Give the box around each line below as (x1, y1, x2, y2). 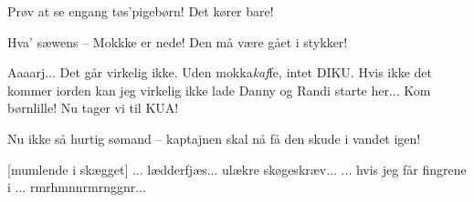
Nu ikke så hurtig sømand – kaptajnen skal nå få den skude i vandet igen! (7, 128, 421, 147)
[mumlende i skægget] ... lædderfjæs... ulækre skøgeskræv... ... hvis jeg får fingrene (7, 159, 467, 178)
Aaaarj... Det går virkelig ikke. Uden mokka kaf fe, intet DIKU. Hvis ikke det (7, 63, 432, 82)
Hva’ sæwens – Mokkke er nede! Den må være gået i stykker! (7, 32, 348, 51)
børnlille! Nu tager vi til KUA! (7, 98, 179, 117)
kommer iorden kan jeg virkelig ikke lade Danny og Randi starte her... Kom (7, 80, 431, 99)
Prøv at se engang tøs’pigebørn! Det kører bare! (7, 2, 274, 20)
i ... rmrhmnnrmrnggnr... (7, 177, 146, 197)
